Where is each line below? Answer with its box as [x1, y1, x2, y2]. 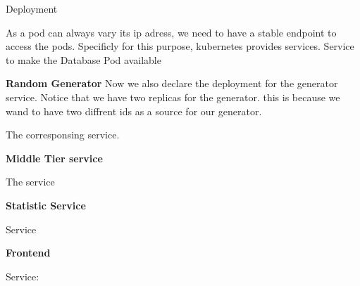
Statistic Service [6, 197, 86, 212]
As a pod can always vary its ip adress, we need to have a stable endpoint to [6, 25, 337, 39]
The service [6, 174, 55, 189]
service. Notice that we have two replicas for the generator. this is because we [6, 89, 340, 104]
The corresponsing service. [6, 127, 120, 142]
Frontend [6, 245, 51, 260]
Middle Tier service [6, 150, 103, 165]
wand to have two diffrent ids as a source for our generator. [6, 103, 262, 118]
